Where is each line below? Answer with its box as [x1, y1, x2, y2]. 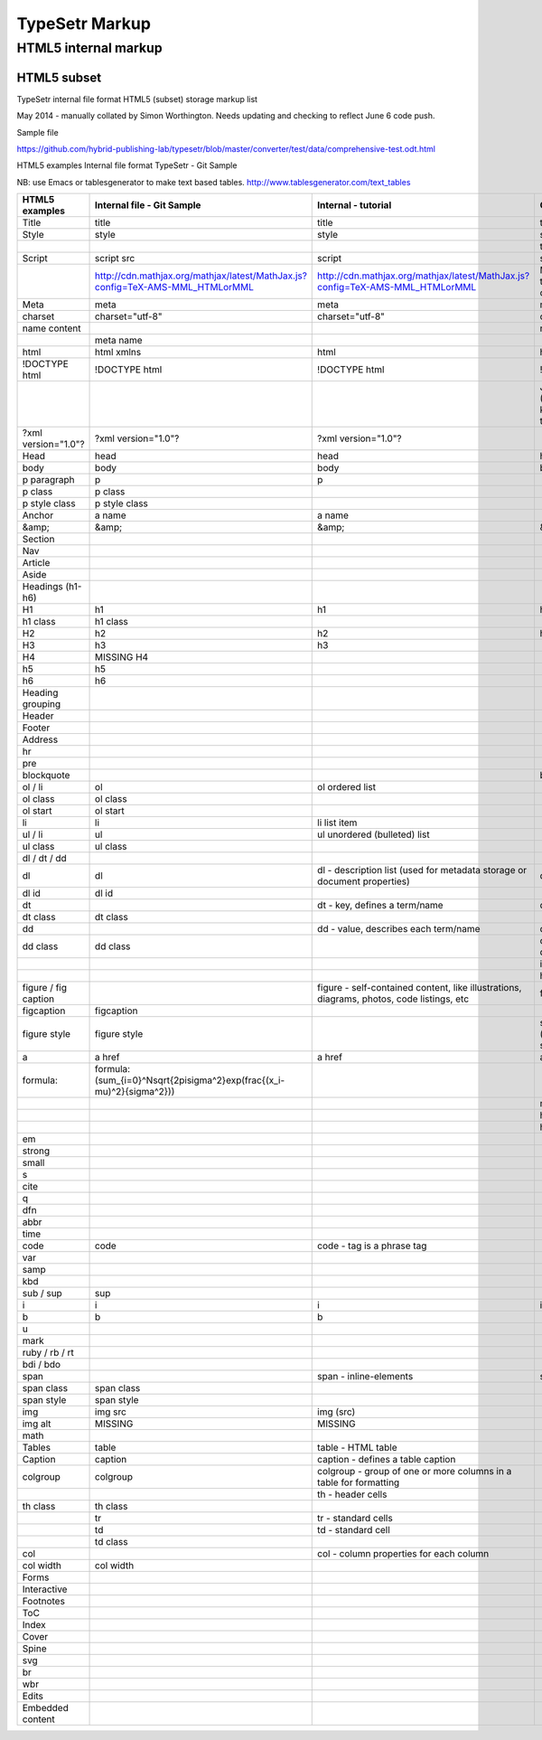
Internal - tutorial [317, 199, 392, 212]
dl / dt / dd [22, 852, 67, 865]
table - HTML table [317, 1442, 397, 1454]
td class [95, 1536, 128, 1548]
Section [22, 533, 55, 546]
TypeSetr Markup [16, 14, 151, 33]
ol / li [22, 781, 43, 794]
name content [22, 322, 81, 334]
